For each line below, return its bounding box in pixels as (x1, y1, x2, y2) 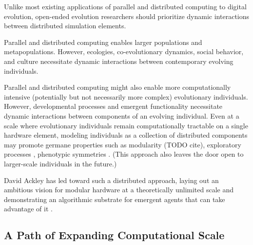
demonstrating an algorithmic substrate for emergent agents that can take (4, 194, 225, 204)
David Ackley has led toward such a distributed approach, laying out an (4, 175, 219, 185)
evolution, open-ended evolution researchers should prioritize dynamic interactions (4, 11, 250, 21)
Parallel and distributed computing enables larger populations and (4, 37, 202, 47)
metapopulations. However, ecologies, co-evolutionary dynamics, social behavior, (4, 46, 244, 57)
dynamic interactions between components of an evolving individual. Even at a (4, 110, 239, 121)
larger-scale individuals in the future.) (4, 158, 117, 168)
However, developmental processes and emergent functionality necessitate (4, 101, 223, 111)
